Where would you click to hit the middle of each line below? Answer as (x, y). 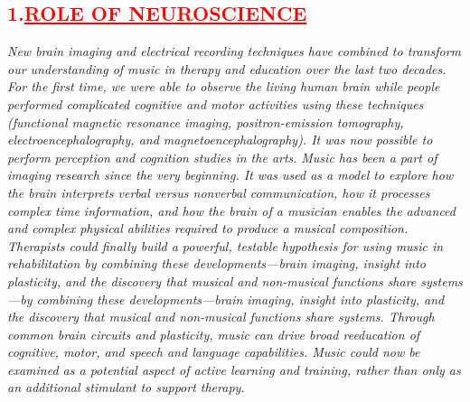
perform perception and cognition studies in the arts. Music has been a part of (222, 157)
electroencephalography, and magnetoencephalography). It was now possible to (220, 140)
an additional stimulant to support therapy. (126, 387)
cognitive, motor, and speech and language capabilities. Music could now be (214, 352)
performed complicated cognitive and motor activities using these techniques (216, 103)
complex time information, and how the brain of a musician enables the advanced (231, 210)
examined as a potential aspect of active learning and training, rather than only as (234, 369)
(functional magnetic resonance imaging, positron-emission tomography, (206, 122)
